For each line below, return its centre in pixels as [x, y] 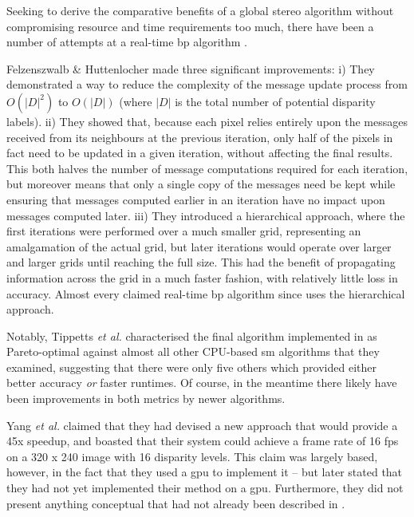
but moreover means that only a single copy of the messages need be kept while [201, 184]
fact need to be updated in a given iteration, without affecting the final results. [200, 153]
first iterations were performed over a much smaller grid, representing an [184, 231]
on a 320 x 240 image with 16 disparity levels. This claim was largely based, [192, 456]
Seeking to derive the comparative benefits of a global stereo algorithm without [200, 10]
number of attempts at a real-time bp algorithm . [127, 42]
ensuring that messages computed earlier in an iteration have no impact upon [196, 199]
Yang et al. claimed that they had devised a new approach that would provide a [202, 425]
